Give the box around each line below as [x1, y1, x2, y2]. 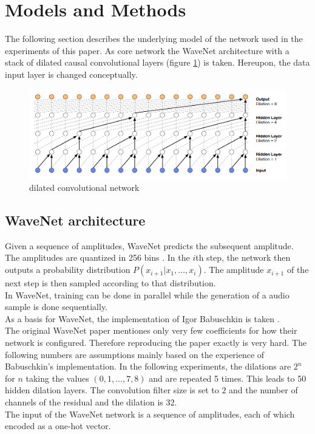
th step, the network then [195, 251, 291, 264]
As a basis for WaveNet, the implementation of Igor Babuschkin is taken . [5, 312, 280, 325]
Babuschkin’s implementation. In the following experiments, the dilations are [5, 360, 291, 373]
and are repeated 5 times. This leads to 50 [149, 371, 307, 384]
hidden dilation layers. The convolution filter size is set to [5, 384, 219, 396]
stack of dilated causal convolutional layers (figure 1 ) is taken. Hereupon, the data [5, 56, 310, 69]
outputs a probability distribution [5, 263, 130, 276]
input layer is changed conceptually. [5, 67, 138, 80]
